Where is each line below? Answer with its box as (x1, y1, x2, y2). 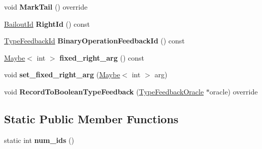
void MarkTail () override (4, 2, 88, 12)
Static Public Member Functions (4, 111, 179, 126)
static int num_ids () (4, 134, 74, 145)
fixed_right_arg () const (59, 52, 144, 63)
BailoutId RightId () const (4, 18, 90, 29)
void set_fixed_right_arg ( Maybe (4, 69, 120, 80)
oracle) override (209, 86, 258, 96)
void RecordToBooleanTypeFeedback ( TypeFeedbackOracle (4, 86, 204, 96)
